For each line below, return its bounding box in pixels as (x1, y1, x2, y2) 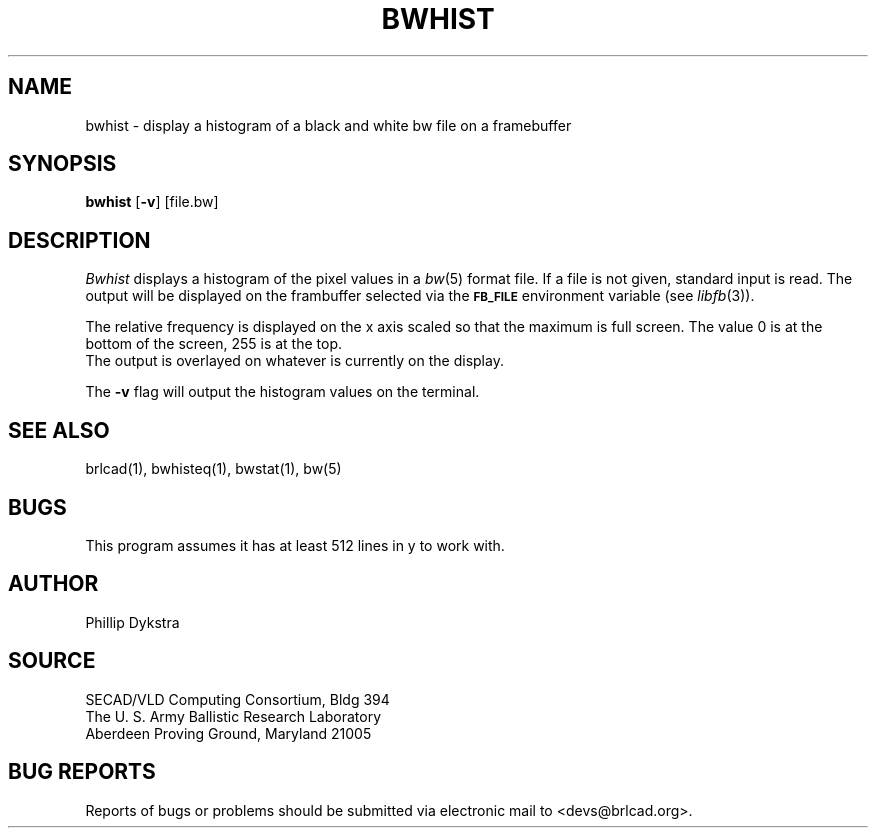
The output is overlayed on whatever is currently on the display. (85, 352, 504, 370)
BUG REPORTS (8, 759, 156, 785)
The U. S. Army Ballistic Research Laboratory (85, 707, 382, 725)
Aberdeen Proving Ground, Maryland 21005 (85, 724, 372, 742)
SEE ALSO (8, 417, 110, 443)
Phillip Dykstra (85, 613, 180, 631)
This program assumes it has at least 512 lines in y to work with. (85, 536, 505, 554)
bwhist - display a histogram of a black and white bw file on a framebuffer (85, 116, 572, 134)
